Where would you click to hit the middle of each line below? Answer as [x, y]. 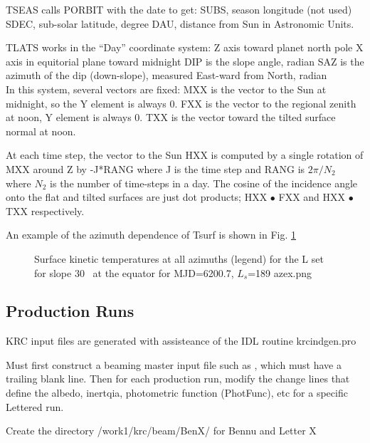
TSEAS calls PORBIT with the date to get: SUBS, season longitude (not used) [179, 9]
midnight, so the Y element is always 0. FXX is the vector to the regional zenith [181, 103]
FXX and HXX [312, 197]
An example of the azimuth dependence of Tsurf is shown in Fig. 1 [151, 235]
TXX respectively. [45, 210]
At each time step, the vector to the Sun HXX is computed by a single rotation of [185, 155]
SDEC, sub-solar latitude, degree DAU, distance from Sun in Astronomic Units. [180, 23]
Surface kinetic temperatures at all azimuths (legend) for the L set [179, 258]
